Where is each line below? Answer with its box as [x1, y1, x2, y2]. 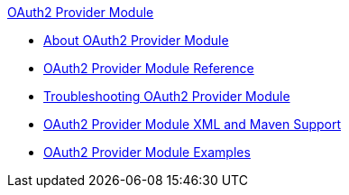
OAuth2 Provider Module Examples [43, 144, 251, 160]
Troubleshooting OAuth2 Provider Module [43, 88, 290, 104]
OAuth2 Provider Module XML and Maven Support [43, 116, 342, 132]
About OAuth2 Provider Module [43, 32, 229, 48]
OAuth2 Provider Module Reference [43, 60, 254, 76]
